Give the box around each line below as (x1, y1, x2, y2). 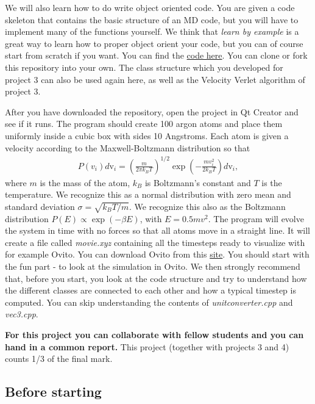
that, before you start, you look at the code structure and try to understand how (5, 272, 307, 284)
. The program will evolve (208, 212, 304, 225)
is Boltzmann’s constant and (144, 176, 251, 189)
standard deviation (5, 200, 75, 212)
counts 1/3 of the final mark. (5, 352, 113, 365)
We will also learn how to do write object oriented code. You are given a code (5, 1, 295, 13)
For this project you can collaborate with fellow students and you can (5, 328, 304, 341)
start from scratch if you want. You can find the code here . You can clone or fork (5, 49, 308, 62)
